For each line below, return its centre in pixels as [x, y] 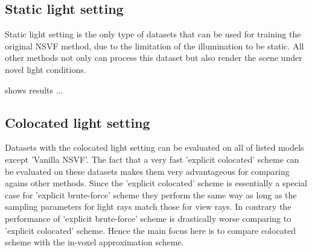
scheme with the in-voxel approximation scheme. [94, 242]
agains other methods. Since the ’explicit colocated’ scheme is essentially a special [156, 183]
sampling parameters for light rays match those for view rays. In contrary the [148, 206]
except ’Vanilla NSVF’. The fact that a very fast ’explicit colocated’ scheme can [152, 159]
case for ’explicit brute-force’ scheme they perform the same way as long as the [151, 194]
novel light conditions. [46, 69]
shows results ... [34, 90]
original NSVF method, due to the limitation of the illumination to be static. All [154, 46]
